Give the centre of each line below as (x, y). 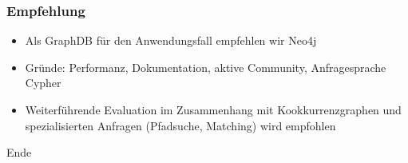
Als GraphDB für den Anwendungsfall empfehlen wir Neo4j (171, 40)
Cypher (43, 83)
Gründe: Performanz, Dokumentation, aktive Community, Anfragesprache (206, 67)
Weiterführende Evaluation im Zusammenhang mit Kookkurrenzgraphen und (213, 109)
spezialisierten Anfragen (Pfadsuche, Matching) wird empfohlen (180, 125)
